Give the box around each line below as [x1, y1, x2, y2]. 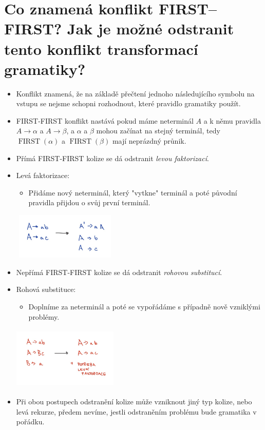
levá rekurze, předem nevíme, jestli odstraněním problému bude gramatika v [16, 406, 257, 417]
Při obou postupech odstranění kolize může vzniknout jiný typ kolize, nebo [16, 396, 252, 407]
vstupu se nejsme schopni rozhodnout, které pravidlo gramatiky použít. [16, 98, 241, 109]
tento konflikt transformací [4, 38, 198, 59]
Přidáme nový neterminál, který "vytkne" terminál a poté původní [28, 187, 237, 198]
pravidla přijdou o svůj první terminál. [28, 197, 150, 208]
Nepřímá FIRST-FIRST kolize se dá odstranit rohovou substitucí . [16, 266, 222, 277]
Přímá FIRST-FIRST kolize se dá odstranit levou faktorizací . [16, 152, 209, 163]
